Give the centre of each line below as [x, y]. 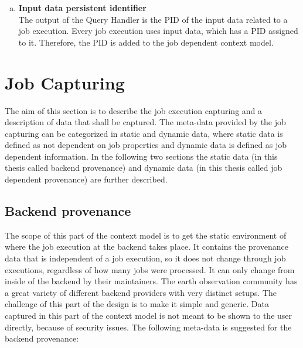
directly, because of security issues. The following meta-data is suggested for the [148, 327]
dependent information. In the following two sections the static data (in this [141, 156]
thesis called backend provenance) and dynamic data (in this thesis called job [144, 168]
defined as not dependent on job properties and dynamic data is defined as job [146, 145]
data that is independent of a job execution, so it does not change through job [145, 258]
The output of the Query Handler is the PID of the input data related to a [153, 19]
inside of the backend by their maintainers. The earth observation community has [151, 281]
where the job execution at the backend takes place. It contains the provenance [147, 247]
